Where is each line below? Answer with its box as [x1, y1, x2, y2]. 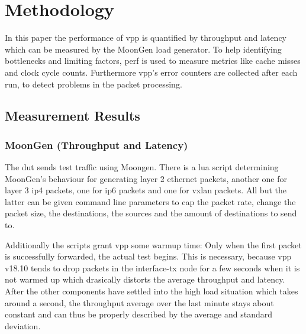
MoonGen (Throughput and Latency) [5, 137, 188, 152]
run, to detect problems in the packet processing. [5, 77, 182, 90]
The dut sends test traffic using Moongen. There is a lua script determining [5, 161, 279, 173]
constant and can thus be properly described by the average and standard [5, 308, 273, 320]
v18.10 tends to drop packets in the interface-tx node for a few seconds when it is [5, 261, 300, 274]
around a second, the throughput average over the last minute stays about [5, 296, 274, 309]
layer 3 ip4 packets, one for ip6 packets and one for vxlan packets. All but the [5, 184, 286, 196]
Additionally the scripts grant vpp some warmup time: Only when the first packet [5, 238, 302, 251]
